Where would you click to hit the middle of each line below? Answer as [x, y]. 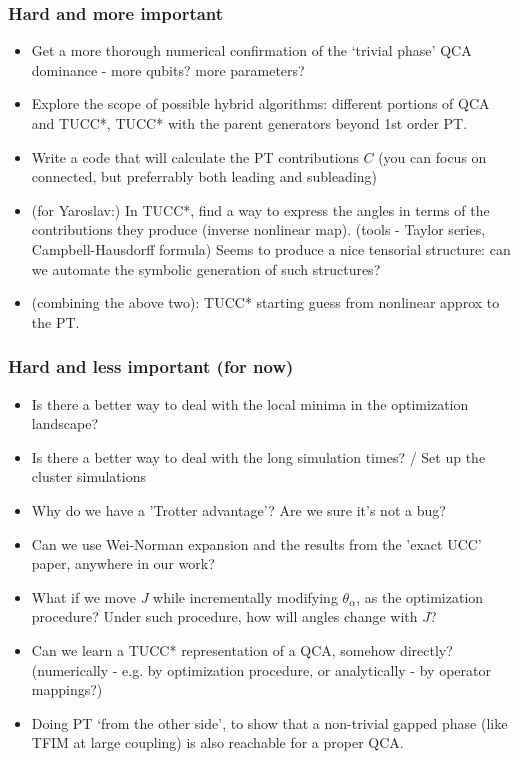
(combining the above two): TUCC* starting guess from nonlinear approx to [265, 302]
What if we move [83, 596]
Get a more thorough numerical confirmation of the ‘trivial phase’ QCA [251, 50]
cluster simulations [89, 476]
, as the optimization [420, 596]
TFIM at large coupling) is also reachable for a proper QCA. [217, 742]
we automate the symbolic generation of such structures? [206, 268]
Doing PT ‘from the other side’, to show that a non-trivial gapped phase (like [269, 722]
